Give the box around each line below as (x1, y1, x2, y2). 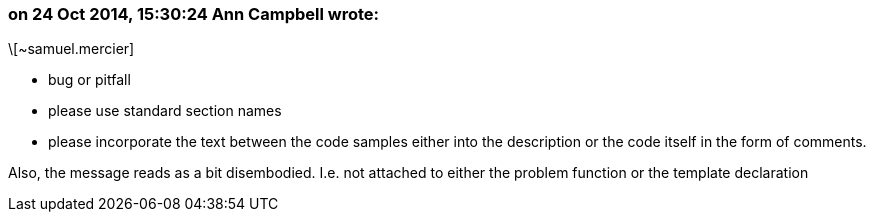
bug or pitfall (48, 71, 131, 89)
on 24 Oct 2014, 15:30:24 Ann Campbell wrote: (8, 4, 379, 24)
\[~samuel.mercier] (8, 40, 135, 58)
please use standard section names (48, 102, 282, 120)
